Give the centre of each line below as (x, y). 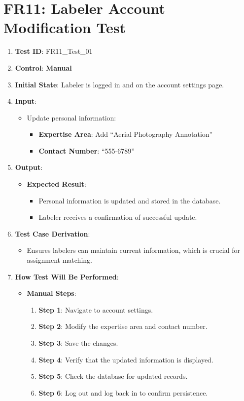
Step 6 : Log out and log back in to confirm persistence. (123, 392)
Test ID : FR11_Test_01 (54, 51)
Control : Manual (43, 67)
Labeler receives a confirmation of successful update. (118, 217)
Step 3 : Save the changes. (78, 343)
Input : (26, 101)
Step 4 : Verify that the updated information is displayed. (126, 359)
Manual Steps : (52, 293)
